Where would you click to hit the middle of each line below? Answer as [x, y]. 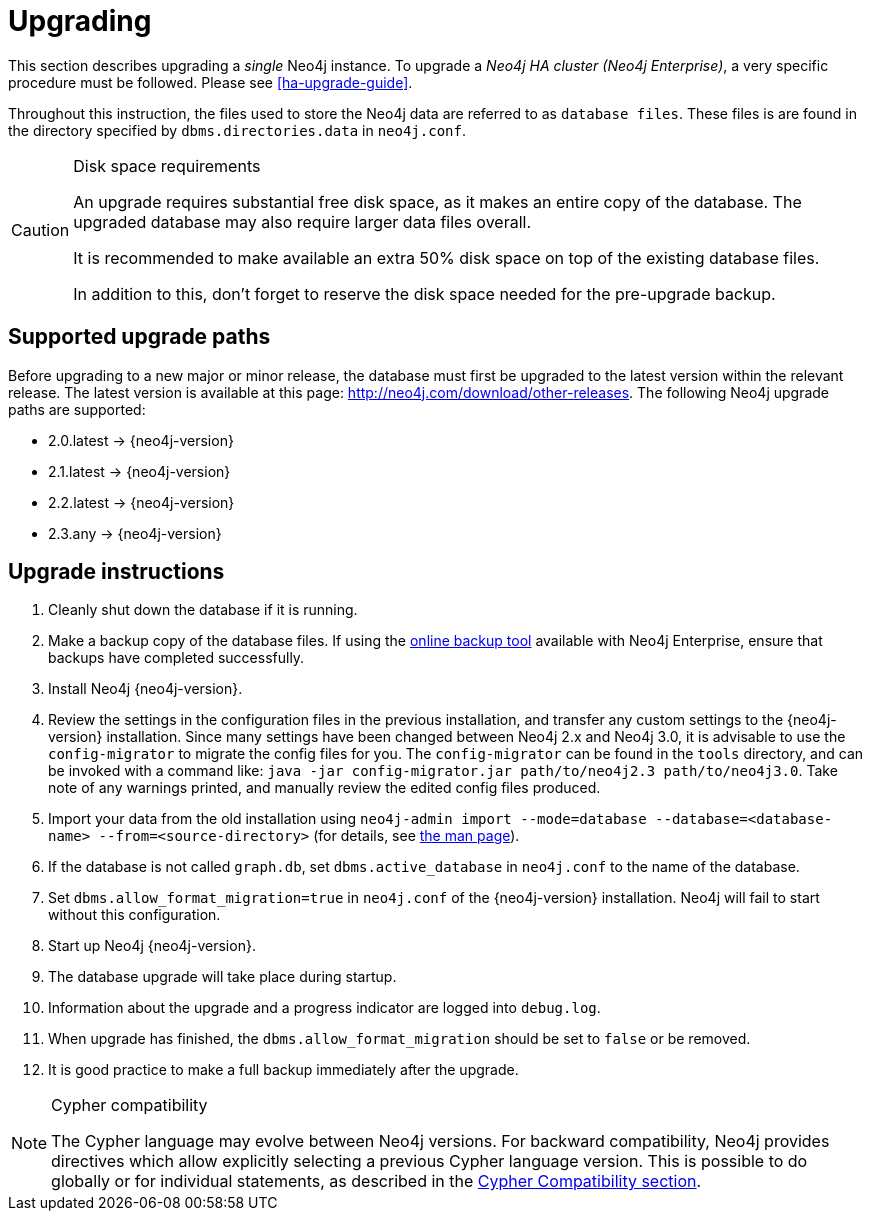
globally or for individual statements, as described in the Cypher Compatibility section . [376, 1181]
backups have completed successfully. [176, 658]
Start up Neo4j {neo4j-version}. [152, 946]
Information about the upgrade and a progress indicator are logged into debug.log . [324, 1008]
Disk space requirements [167, 165]
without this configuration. [134, 915]
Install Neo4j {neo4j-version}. [145, 689]
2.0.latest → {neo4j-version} [141, 440]
